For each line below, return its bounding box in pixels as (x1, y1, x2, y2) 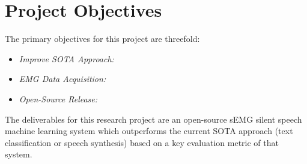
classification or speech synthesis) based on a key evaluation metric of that (5, 136, 279, 148)
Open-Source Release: (19, 92, 98, 105)
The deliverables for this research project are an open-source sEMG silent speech (5, 113, 302, 125)
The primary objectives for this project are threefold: (5, 32, 200, 45)
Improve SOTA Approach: (19, 52, 114, 65)
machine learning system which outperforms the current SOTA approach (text (5, 124, 293, 137)
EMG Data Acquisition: (19, 72, 106, 85)
